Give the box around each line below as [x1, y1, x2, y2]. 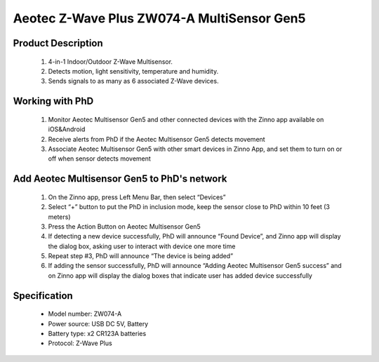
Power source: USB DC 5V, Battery [48, 319, 149, 328]
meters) [48, 213, 71, 221]
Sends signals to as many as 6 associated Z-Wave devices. [48, 77, 219, 86]
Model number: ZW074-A [48, 309, 122, 319]
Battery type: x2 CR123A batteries [48, 330, 147, 338]
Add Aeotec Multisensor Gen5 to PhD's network [13, 173, 227, 185]
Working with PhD [13, 95, 94, 107]
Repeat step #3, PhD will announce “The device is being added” [48, 252, 234, 260]
